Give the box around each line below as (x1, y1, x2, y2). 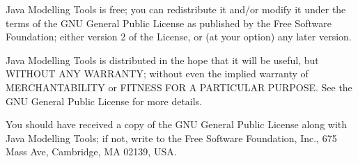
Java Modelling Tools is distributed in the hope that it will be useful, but (6, 52, 319, 67)
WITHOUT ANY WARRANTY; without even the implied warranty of (6, 66, 309, 81)
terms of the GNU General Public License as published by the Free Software (6, 15, 332, 30)
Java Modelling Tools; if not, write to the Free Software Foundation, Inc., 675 (6, 130, 337, 145)
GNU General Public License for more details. (6, 93, 203, 108)
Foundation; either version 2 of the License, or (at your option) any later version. (6, 29, 352, 44)
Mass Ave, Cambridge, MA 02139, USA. (6, 144, 177, 159)
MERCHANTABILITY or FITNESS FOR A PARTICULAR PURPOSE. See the (6, 79, 352, 94)
